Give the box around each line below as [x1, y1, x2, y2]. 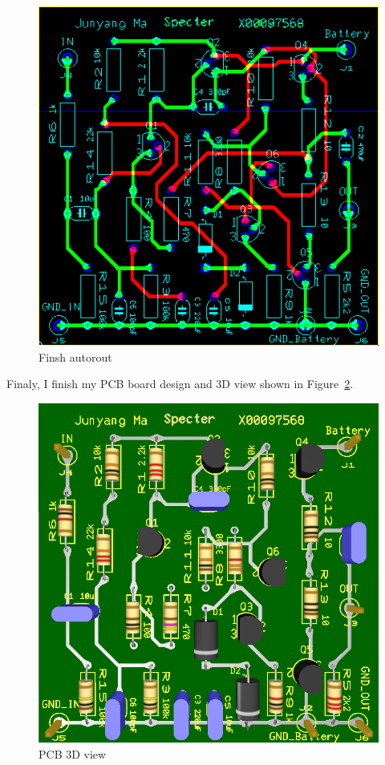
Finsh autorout [38, 348, 112, 365]
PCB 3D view [38, 745, 107, 762]
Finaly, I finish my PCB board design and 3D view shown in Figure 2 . [6, 375, 354, 392]
